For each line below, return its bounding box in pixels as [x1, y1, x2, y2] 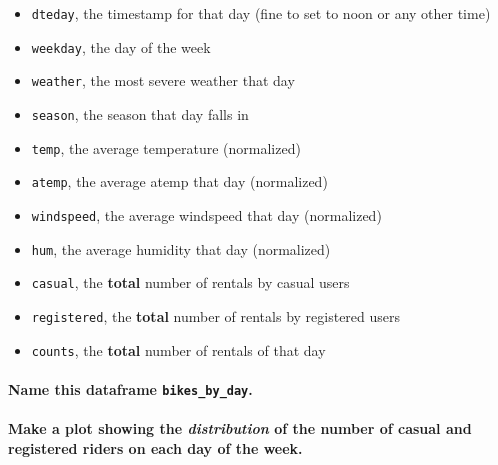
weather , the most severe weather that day [31, 70, 295, 91]
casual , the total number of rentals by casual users [31, 272, 350, 293]
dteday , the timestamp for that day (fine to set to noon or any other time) [31, 3, 491, 23]
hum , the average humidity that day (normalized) [31, 238, 331, 259]
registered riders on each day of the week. [8, 437, 303, 458]
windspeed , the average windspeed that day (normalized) [31, 204, 382, 225]
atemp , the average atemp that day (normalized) [31, 171, 328, 192]
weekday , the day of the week [31, 36, 211, 57]
